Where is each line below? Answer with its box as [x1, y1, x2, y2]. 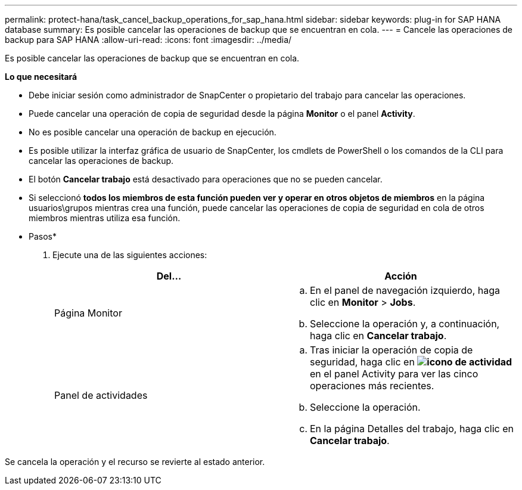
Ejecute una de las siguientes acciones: [52, 250, 207, 260]
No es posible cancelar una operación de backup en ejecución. [29, 127, 276, 137]
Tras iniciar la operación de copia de [310, 344, 473, 356]
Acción [384, 270, 417, 282]
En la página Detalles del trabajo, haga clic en [310, 423, 514, 435]
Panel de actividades [54, 389, 148, 401]
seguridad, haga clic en [310, 356, 415, 368]
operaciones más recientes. [310, 380, 434, 392]
